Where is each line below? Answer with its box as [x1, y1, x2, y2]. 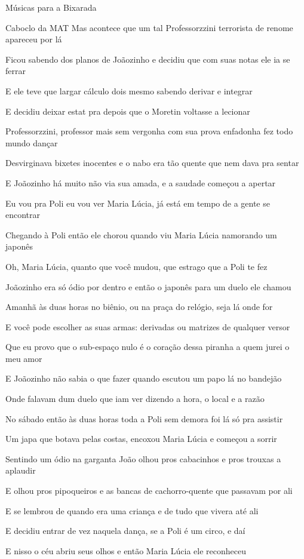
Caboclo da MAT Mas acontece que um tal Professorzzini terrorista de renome [5, 21, 293, 33]
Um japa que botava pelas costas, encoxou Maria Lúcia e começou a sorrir [5, 432, 277, 445]
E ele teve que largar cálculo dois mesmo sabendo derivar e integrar [5, 84, 253, 97]
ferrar [5, 64, 26, 77]
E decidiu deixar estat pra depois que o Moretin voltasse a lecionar [5, 105, 250, 117]
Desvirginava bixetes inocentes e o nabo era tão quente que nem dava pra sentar [5, 156, 299, 169]
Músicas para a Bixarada [5, 1, 97, 13]
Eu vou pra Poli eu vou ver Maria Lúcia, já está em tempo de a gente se [5, 196, 270, 209]
